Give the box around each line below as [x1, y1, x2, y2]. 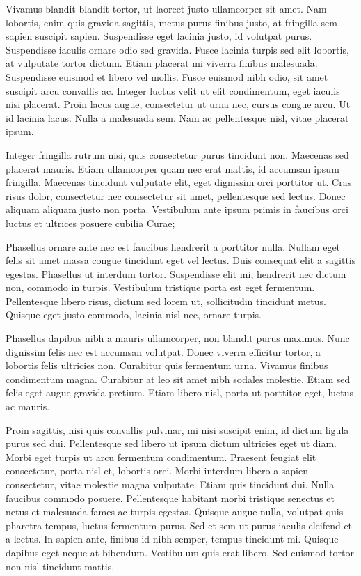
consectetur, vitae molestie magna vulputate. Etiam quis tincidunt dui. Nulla [6, 477, 335, 491]
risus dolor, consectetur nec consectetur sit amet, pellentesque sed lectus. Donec [6, 188, 346, 203]
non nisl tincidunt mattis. [6, 559, 115, 573]
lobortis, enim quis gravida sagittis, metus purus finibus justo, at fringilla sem [6, 15, 337, 29]
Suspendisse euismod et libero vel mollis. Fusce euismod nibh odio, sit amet [6, 69, 328, 84]
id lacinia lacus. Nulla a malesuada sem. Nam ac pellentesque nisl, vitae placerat [6, 110, 349, 125]
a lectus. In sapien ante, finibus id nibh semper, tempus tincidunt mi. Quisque [6, 531, 339, 546]
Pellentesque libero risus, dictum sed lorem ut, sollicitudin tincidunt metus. [6, 293, 326, 308]
